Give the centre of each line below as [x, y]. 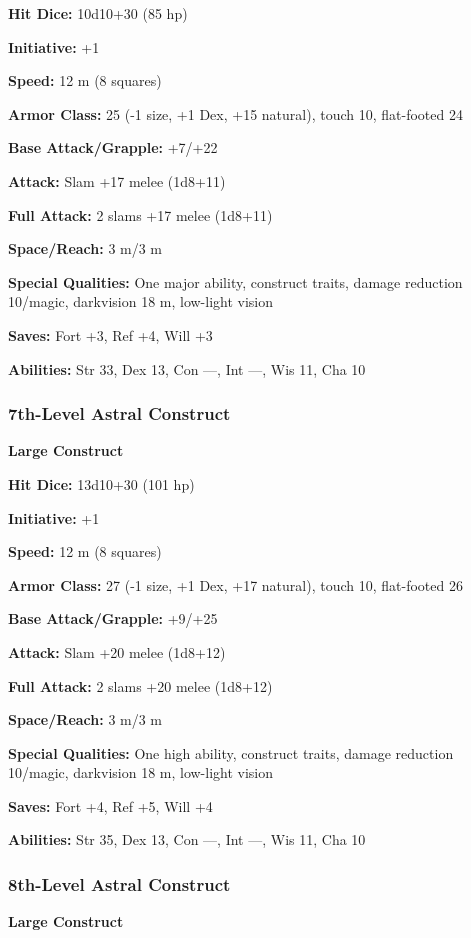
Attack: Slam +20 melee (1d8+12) [117, 651]
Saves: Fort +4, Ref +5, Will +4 [110, 805]
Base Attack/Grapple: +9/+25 [113, 618]
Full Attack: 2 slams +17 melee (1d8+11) [140, 214]
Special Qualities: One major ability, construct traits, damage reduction [235, 281]
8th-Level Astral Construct [119, 883]
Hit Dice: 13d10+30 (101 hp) [101, 483]
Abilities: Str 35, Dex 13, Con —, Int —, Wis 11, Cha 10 [187, 839]
